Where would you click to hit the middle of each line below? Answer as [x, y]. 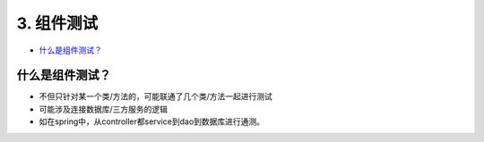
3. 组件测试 [57, 23]
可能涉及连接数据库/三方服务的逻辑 [104, 109]
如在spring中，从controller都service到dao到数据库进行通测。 [151, 121]
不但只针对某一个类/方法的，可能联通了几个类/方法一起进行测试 [156, 96]
